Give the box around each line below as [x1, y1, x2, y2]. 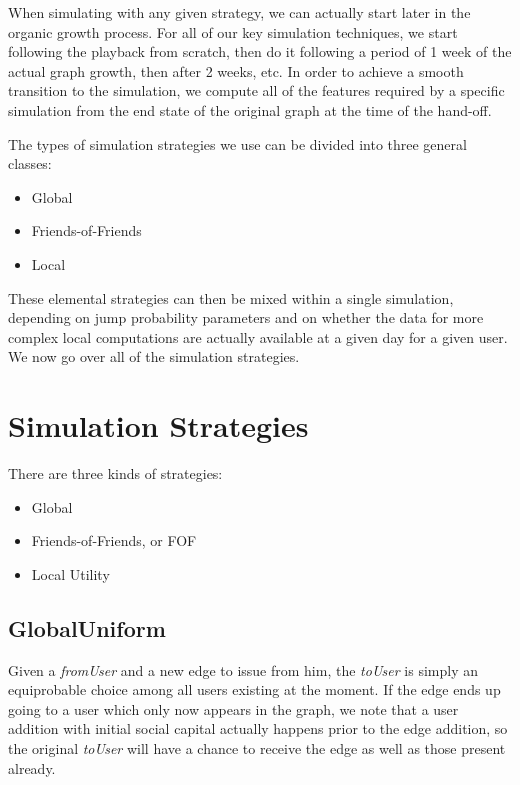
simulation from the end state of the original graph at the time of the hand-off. [8, 99, 492, 120]
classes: [8, 153, 52, 174]
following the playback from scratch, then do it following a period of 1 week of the [8, 41, 512, 62]
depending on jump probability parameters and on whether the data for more [8, 307, 484, 328]
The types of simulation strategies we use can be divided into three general [8, 133, 467, 154]
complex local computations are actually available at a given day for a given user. [8, 326, 508, 347]
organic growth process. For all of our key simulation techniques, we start [8, 21, 458, 42]
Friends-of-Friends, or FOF [31, 530, 197, 551]
